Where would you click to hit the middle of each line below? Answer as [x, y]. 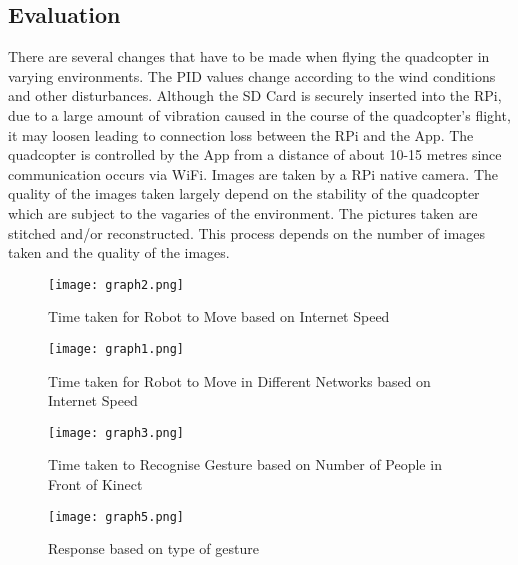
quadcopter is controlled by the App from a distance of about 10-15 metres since [255, 154]
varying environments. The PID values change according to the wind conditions [252, 75]
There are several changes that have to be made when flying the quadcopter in [249, 56]
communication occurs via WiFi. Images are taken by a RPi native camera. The [253, 173]
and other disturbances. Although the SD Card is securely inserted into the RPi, [255, 95]
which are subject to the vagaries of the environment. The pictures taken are [243, 212]
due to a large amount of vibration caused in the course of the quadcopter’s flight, [259, 114]
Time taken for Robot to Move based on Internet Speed [219, 316]
